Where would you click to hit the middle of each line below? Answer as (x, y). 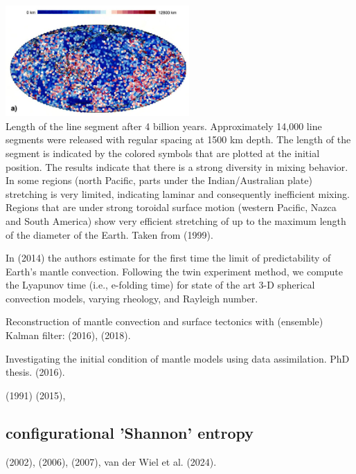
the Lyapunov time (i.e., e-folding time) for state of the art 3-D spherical (160, 285)
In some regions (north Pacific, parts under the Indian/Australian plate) (159, 180)
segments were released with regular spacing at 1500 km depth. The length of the (178, 139)
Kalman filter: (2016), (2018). (68, 335)
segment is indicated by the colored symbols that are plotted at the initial (163, 153)
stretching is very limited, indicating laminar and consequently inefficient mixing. (178, 193)
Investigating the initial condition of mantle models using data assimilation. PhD (178, 358)
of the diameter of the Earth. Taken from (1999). (109, 234)
